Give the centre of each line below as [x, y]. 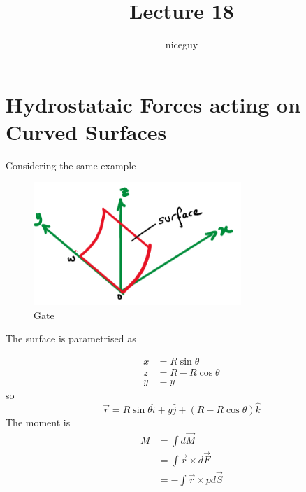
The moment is [38, 422]
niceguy [182, 44]
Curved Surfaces [86, 131]
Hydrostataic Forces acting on [153, 104]
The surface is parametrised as [71, 338]
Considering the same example [71, 165]
